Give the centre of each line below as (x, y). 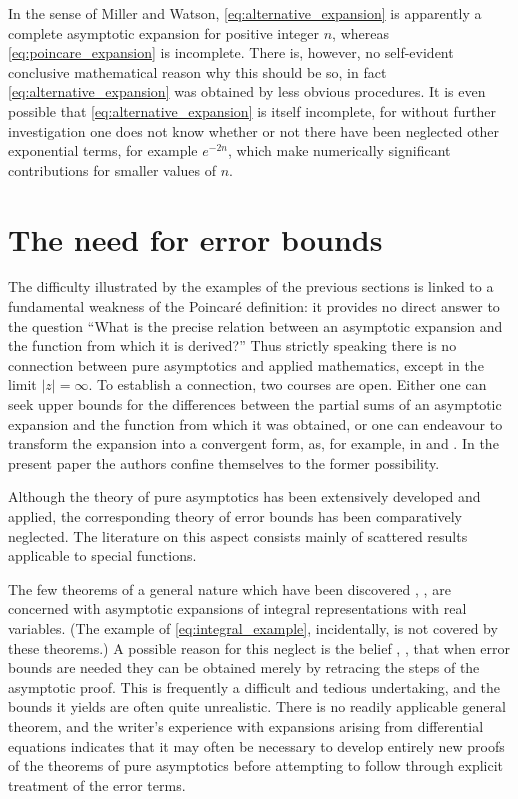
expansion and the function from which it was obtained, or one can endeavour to (255, 423)
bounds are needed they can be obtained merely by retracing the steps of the (244, 667)
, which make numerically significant (339, 150)
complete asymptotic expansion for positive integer (164, 32)
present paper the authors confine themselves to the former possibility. (224, 462)
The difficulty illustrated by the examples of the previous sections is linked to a (251, 286)
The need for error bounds (195, 238)
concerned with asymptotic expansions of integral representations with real (237, 608)
